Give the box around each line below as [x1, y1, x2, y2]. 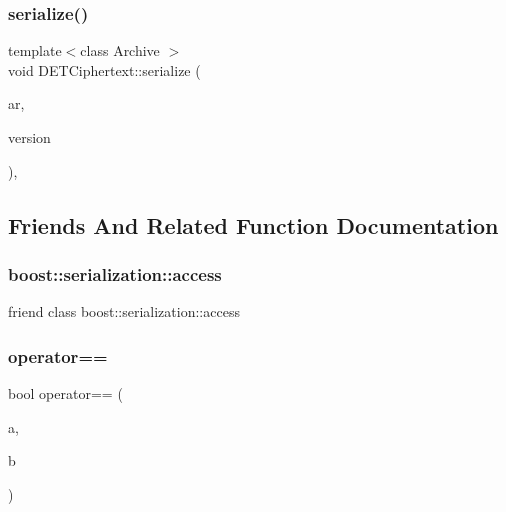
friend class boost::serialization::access [8, 301, 240, 322]
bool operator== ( [8, 383, 123, 403]
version [8, 127, 51, 147]
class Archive [80, 40, 160, 61]
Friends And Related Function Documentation [8, 209, 499, 240]
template [8, 40, 62, 61]
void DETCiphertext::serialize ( [8, 59, 201, 80]
